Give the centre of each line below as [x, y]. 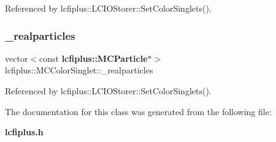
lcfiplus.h [24, 132]
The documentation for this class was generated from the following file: [138, 111]
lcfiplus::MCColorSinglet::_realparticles [79, 70]
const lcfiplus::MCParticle [94, 58]
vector [17, 58]
